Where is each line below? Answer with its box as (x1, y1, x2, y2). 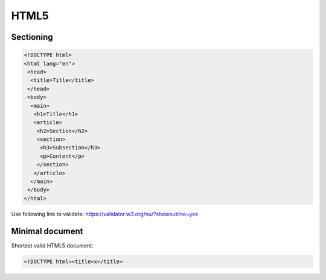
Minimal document (11, 226, 84, 236)
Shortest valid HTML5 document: (11, 241, 94, 249)
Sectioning (11, 32, 53, 42)
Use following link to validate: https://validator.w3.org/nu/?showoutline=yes (11, 210, 199, 217)
